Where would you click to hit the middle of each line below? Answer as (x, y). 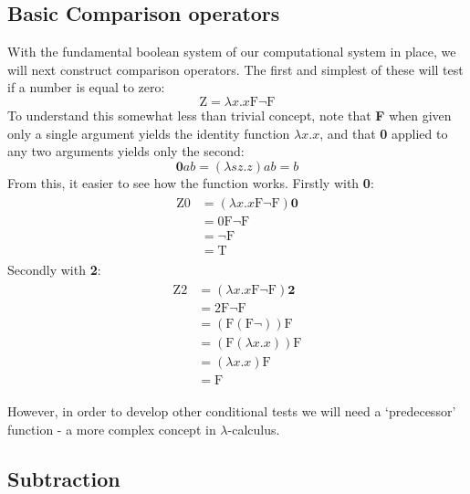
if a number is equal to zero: (86, 87)
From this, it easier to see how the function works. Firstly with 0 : (191, 182)
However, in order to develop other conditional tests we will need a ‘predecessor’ (232, 411)
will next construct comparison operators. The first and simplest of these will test (235, 69)
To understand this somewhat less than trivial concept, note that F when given (230, 115)
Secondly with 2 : (54, 269)
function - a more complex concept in (112, 429)
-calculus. (254, 429)
